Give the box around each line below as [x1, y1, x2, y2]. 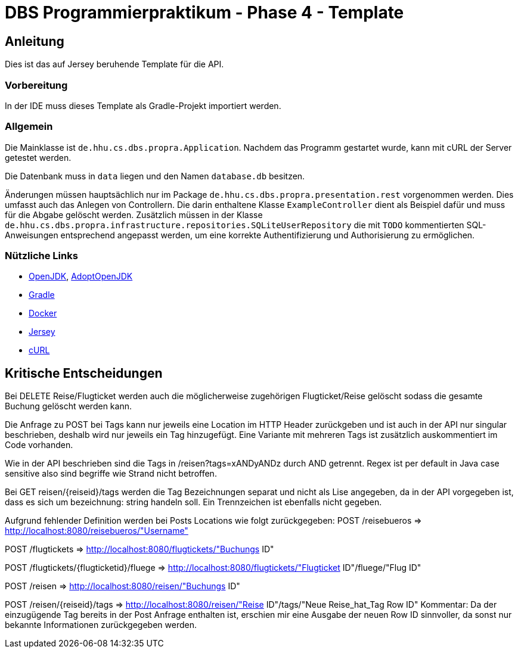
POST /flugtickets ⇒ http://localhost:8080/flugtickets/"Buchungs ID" [5, 544, 274, 555]
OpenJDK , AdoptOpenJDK [29, 271, 133, 282]
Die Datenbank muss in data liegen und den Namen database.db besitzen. [5, 170, 305, 181]
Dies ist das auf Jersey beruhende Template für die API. [5, 59, 224, 70]
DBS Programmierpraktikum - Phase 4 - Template [5, 2, 404, 23]
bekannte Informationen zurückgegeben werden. [5, 620, 197, 630]
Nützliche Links [5, 250, 78, 262]
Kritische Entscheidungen [5, 365, 163, 381]
